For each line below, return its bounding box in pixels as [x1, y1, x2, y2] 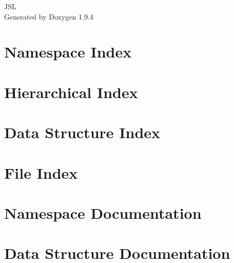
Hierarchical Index [4, 81, 138, 102]
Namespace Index [4, 41, 132, 62]
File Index [4, 162, 78, 183]
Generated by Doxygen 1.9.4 [4, 11, 93, 22]
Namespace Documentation [4, 202, 202, 223]
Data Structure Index [4, 122, 161, 143]
